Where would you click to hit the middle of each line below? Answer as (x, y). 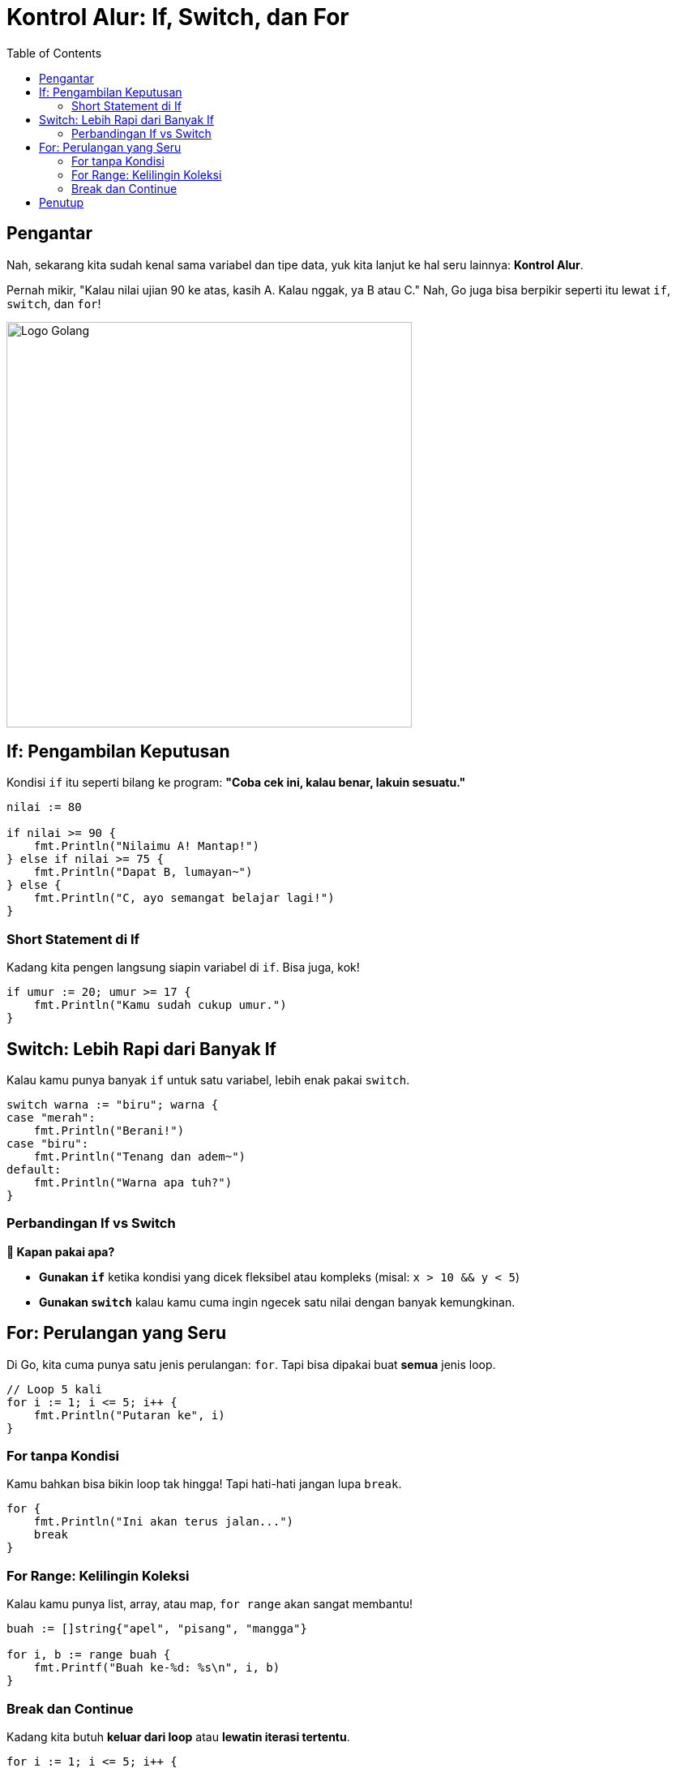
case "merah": (51, 1118)
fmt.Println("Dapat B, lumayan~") (143, 872)
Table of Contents (54, 53)
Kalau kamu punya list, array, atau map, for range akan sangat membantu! (210, 1604)
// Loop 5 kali (55, 1389)
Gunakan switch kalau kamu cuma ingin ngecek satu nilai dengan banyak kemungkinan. (277, 1302)
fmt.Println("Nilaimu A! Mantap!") (146, 846)
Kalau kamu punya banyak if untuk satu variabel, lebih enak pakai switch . (208, 1080)
